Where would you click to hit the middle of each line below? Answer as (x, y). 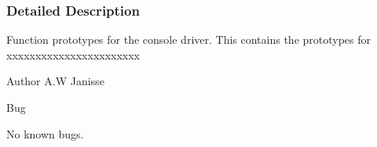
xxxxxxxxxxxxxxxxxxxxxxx (73, 54)
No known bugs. (45, 133)
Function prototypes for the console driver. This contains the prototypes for (189, 39)
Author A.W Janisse (55, 81)
